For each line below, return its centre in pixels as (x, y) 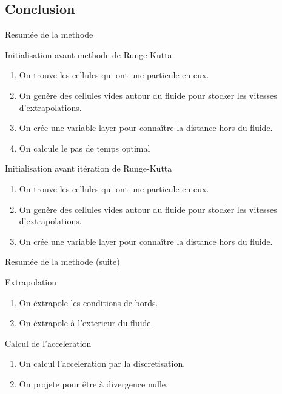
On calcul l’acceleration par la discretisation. (102, 363)
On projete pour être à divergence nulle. (93, 383)
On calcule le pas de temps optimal (85, 148)
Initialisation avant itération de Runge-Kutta (89, 168)
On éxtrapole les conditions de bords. (89, 302)
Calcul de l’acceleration (48, 343)
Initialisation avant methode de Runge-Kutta (89, 54)
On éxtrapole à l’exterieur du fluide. (86, 323)
